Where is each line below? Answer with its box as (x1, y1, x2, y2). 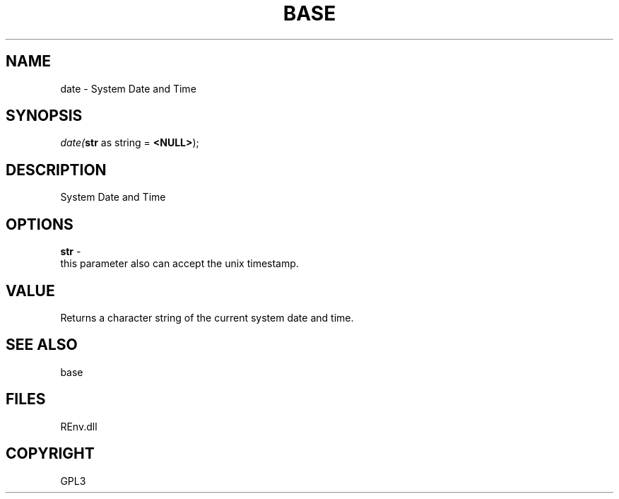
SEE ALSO (6, 336, 78, 354)
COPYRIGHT (6, 445, 95, 463)
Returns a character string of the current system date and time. (60, 311, 354, 324)
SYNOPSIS (6, 107, 83, 125)
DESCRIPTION (6, 160, 107, 179)
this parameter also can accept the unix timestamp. (60, 257, 299, 270)
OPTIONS (6, 215, 73, 233)
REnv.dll (60, 420, 98, 433)
